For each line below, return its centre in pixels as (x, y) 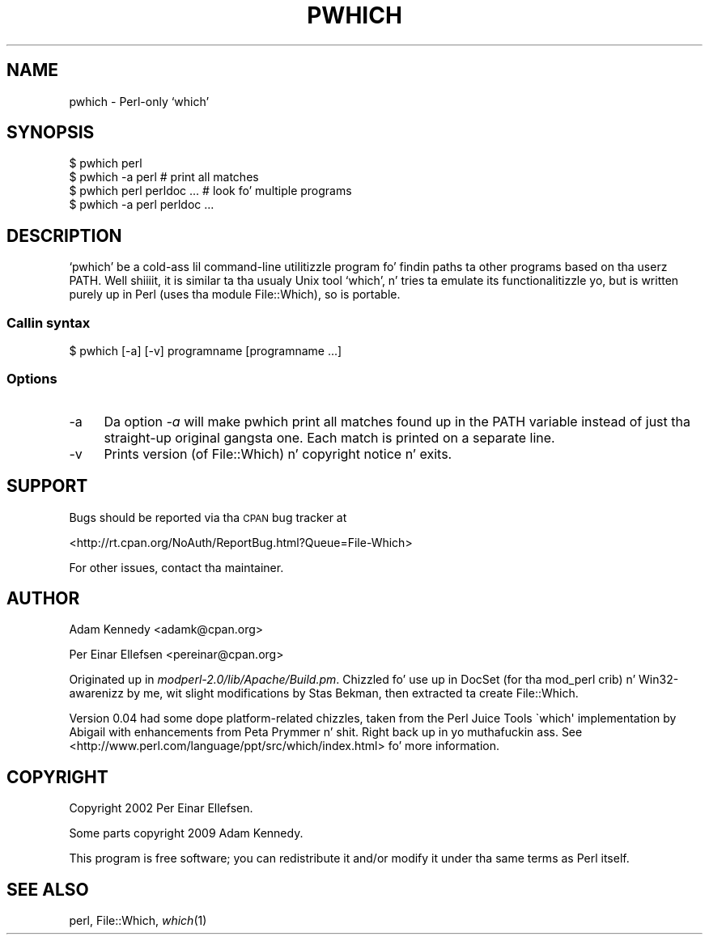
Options (32, 379)
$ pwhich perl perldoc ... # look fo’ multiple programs (210, 191)
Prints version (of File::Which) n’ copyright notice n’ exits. (278, 454)
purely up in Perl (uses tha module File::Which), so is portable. (235, 295)
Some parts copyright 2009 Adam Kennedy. (186, 833)
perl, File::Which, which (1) (138, 921)
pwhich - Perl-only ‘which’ (139, 101)
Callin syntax (49, 322)
